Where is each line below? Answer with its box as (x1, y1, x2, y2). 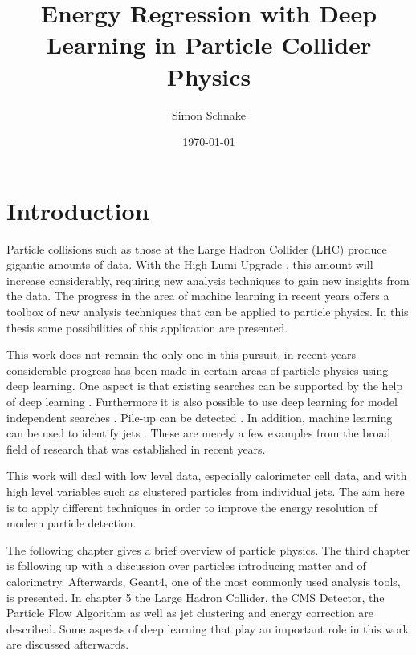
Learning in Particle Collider (46, 28, 372, 61)
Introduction (6, 193, 149, 226)
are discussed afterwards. (6, 636, 129, 653)
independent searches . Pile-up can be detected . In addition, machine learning (6, 409, 393, 425)
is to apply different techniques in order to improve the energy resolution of (6, 498, 377, 515)
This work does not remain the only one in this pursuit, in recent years (6, 346, 356, 363)
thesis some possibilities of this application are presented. (6, 319, 288, 336)
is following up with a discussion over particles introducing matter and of (6, 557, 366, 574)
